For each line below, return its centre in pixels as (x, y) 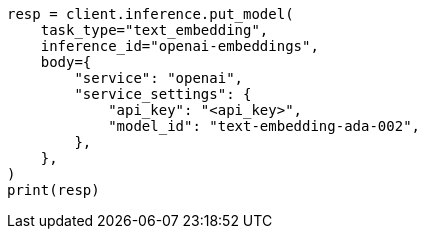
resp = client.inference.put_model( (150, 14)
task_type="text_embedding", (154, 30)
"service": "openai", (159, 78)
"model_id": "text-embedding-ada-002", (264, 126)
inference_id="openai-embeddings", (179, 46)
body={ (66, 62)
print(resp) (53, 190)
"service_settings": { (163, 94)
